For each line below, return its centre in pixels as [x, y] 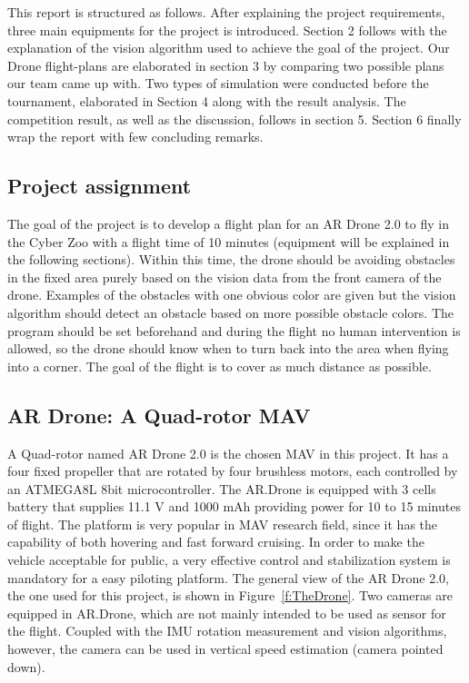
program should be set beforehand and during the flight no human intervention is [234, 330]
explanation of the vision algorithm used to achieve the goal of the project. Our [229, 48]
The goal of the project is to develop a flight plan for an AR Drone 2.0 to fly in [228, 223]
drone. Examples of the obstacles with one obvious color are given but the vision [232, 295]
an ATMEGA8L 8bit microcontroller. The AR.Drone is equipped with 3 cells [222, 488]
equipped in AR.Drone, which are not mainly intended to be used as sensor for [227, 613]
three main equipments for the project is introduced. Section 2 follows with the [227, 30]
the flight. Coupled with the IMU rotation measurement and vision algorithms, [227, 631]
